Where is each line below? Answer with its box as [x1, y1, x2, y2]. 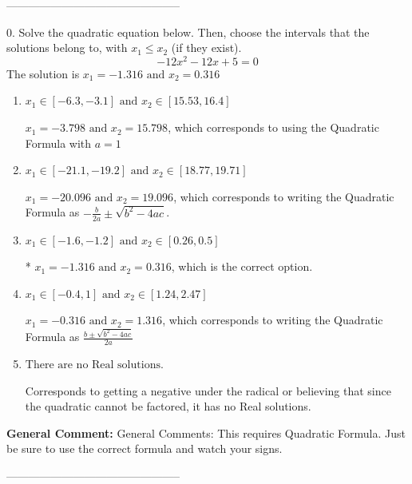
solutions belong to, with [6, 39, 128, 56]
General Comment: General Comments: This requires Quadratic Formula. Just [6, 424, 406, 441]
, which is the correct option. [171, 258, 313, 275]
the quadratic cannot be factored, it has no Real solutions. [25, 398, 311, 415]
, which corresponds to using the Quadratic [168, 119, 379, 136]
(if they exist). [171, 39, 242, 56]
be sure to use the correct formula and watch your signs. [6, 440, 283, 457]
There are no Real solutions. [25, 359, 164, 371]
